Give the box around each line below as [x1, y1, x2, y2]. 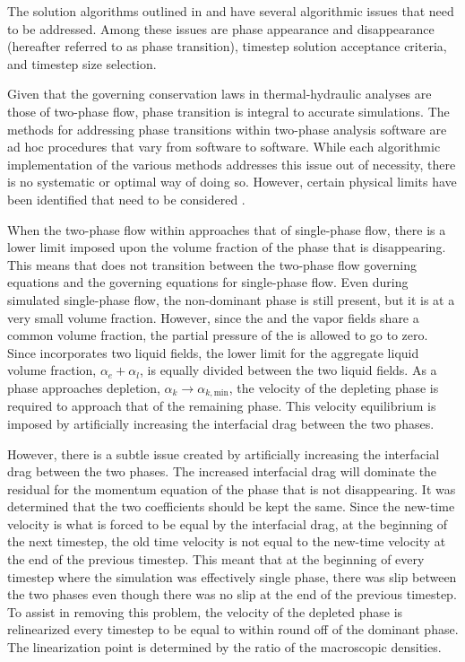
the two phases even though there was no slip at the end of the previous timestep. [7, 585, 457, 604]
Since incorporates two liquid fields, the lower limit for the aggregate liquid [7, 343, 419, 361]
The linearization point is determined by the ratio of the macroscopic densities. [7, 638, 442, 657]
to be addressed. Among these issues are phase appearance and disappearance [7, 19, 435, 38]
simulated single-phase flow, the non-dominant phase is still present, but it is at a [7, 290, 455, 309]
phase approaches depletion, [7, 378, 160, 396]
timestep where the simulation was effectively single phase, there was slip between [7, 567, 457, 586]
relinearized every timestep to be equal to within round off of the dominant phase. [7, 620, 459, 639]
